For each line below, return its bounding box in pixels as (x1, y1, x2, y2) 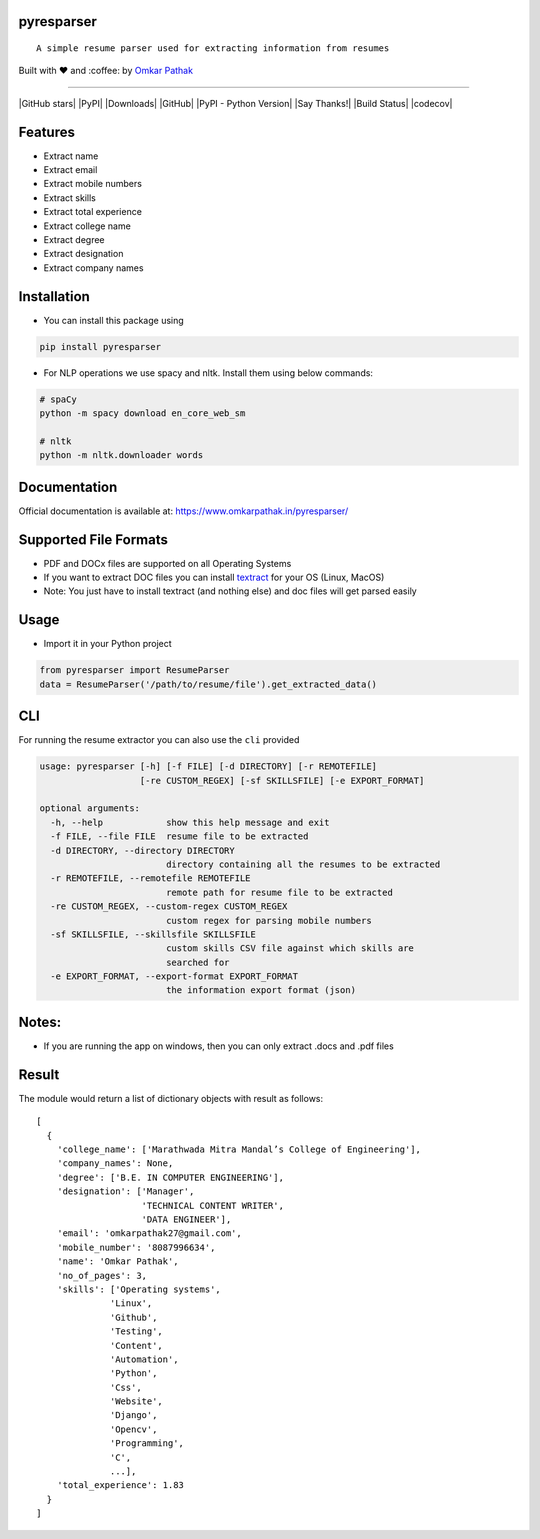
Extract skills (43, 191, 97, 204)
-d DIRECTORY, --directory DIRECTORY (50, 845, 235, 856)
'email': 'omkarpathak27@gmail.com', (56, 1228, 242, 1239)
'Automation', (110, 1353, 179, 1365)
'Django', (110, 1410, 158, 1421)
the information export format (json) (165, 985, 357, 996)
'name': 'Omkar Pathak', (56, 1256, 179, 1267)
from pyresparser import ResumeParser (39, 665, 230, 676)
